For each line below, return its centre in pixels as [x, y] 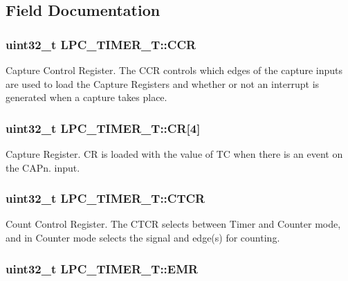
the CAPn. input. [43, 167]
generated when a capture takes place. [86, 97]
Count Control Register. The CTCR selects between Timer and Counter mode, [173, 224]
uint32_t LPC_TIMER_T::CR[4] [103, 128]
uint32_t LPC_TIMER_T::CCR [101, 44]
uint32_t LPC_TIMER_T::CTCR [106, 198]
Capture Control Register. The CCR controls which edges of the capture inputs [174, 70]
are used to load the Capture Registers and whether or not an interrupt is [163, 83]
